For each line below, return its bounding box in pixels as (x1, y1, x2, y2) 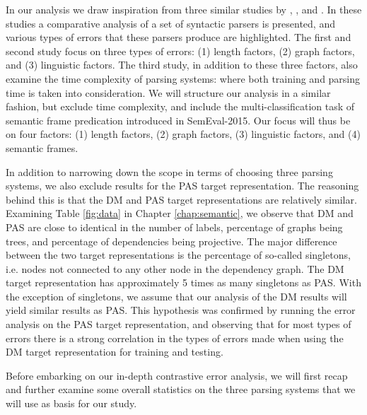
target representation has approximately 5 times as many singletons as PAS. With (6, 275, 361, 290)
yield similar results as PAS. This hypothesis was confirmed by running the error (6, 303, 356, 317)
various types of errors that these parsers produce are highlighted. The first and (6, 30, 351, 45)
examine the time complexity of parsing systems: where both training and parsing (6, 71, 361, 86)
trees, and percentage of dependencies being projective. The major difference (6, 233, 337, 248)
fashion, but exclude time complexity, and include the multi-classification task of (6, 99, 355, 114)
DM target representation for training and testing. (6, 344, 223, 359)
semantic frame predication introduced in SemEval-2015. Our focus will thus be (6, 112, 351, 127)
